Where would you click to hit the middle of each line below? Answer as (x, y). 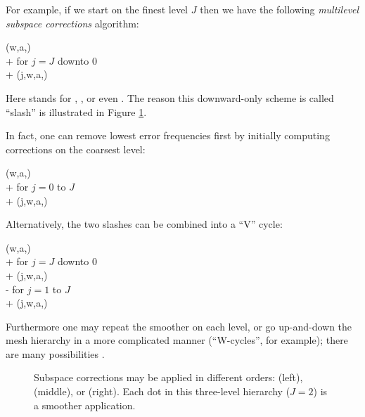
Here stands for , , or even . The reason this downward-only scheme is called (170, 97)
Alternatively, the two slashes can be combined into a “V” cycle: (144, 224)
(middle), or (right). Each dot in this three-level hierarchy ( (162, 391)
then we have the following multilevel (280, 9)
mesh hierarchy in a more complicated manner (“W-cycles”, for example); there (177, 340)
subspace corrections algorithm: (72, 23)
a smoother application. (85, 405)
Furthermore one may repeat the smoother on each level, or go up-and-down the (179, 326)
